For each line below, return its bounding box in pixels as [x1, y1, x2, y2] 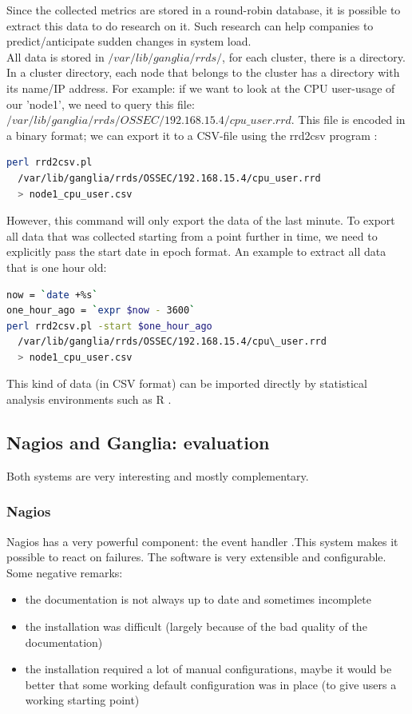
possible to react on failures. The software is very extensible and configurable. [6, 548, 386, 565]
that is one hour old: [6, 258, 107, 275]
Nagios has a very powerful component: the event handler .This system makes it [6, 533, 398, 549]
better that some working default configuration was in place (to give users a [25, 676, 397, 692]
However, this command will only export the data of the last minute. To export [6, 212, 395, 229]
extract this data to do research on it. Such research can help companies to [6, 17, 374, 34]
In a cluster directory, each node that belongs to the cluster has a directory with [6, 64, 400, 81]
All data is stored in [6, 48, 105, 65]
